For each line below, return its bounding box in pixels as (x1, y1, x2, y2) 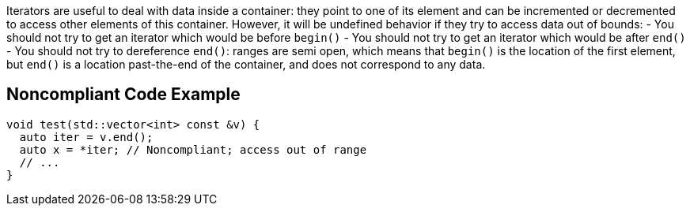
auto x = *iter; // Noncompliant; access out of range (19, 143, 367, 156)
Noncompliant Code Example (6, 84, 241, 105)
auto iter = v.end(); (19, 130, 154, 143)
